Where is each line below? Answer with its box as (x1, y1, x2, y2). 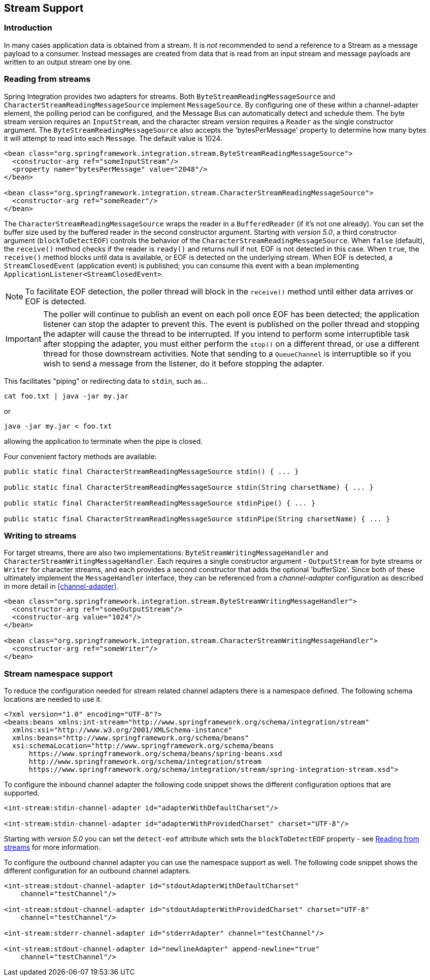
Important (5, 333, 41, 344)
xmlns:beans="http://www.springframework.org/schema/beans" (12, 734, 249, 742)
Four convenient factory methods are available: (4, 452, 157, 461)
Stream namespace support (4, 668, 113, 679)
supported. (4, 789, 39, 798)
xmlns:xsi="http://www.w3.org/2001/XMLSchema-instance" (12, 726, 232, 734)
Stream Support (4, 2, 84, 14)
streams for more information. (4, 843, 101, 852)
